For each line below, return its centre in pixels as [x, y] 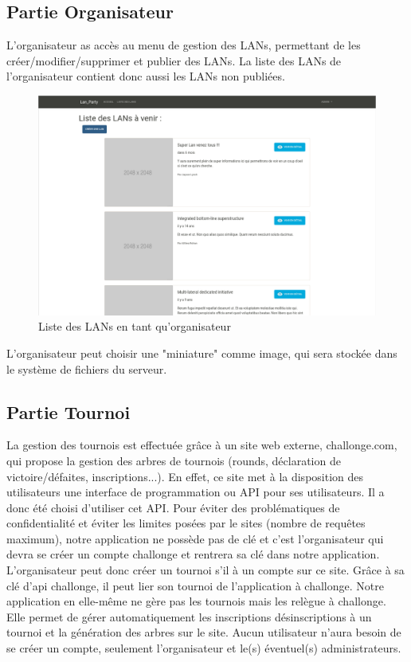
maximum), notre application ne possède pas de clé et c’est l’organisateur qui [195, 538]
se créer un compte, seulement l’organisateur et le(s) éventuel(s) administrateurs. [204, 648]
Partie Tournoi [68, 411]
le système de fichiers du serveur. [87, 368]
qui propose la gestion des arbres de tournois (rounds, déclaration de [174, 460]
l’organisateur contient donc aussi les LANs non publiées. [146, 76]
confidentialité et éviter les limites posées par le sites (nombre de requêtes [186, 523]
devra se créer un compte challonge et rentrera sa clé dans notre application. [193, 554]
